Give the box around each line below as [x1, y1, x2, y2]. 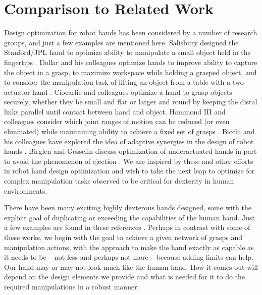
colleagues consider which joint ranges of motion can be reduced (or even [4, 116, 230, 127]
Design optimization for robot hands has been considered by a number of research [4, 27, 257, 38]
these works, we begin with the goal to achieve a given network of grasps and [4, 232, 243, 242]
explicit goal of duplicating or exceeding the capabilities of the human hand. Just [4, 212, 255, 222]
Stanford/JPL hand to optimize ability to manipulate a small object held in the [4, 47, 251, 57]
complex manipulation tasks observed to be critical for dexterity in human [4, 175, 234, 186]
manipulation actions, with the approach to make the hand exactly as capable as [4, 242, 254, 252]
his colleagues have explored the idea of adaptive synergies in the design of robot [4, 136, 254, 146]
